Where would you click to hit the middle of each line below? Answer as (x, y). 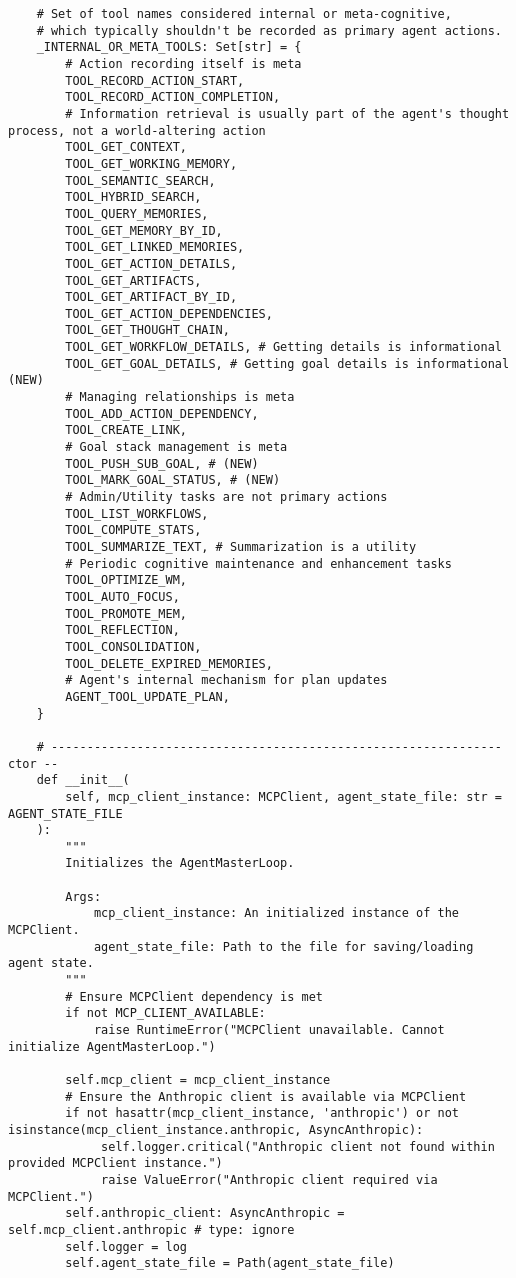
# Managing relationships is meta (180, 397)
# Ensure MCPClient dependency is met (194, 996)
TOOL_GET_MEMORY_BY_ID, (144, 230)
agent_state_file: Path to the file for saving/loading (283, 946)
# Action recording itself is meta (183, 63)
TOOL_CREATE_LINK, (126, 430)
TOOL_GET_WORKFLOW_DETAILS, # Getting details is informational (283, 347)
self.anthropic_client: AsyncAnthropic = (205, 1213)
